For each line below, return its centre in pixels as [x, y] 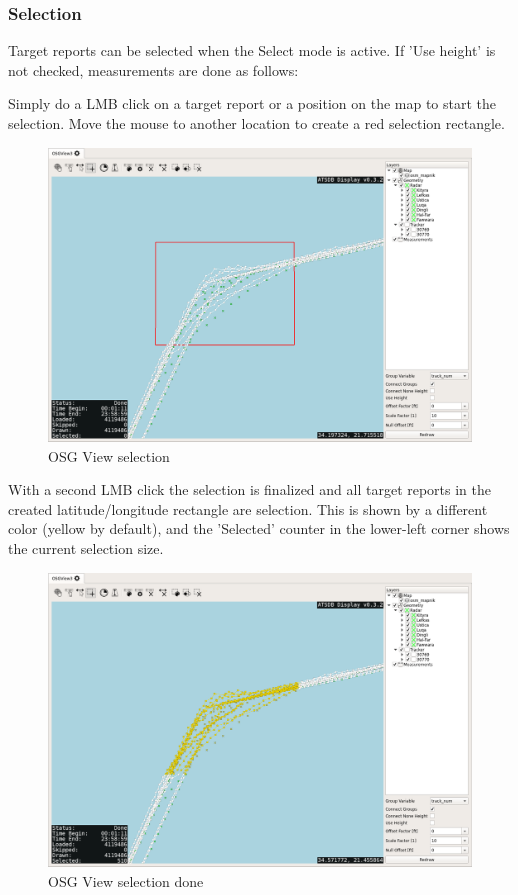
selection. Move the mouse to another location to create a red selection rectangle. [256, 123]
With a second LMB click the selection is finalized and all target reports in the [250, 489]
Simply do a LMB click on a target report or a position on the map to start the [252, 103]
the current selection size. [86, 547]
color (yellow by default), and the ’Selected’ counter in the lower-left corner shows [259, 528]
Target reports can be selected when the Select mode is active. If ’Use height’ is [252, 50]
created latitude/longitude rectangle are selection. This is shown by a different [248, 508]
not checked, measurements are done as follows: [153, 69]
